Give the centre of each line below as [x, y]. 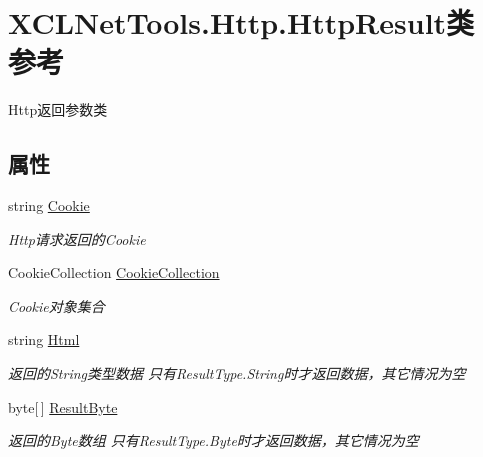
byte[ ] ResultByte [63, 406]
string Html [44, 339]
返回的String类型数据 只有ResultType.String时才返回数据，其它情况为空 [237, 373]
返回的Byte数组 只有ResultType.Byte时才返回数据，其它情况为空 [213, 440]
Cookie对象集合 [56, 305]
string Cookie [49, 205]
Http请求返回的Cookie [77, 238]
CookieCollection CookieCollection [114, 272]
